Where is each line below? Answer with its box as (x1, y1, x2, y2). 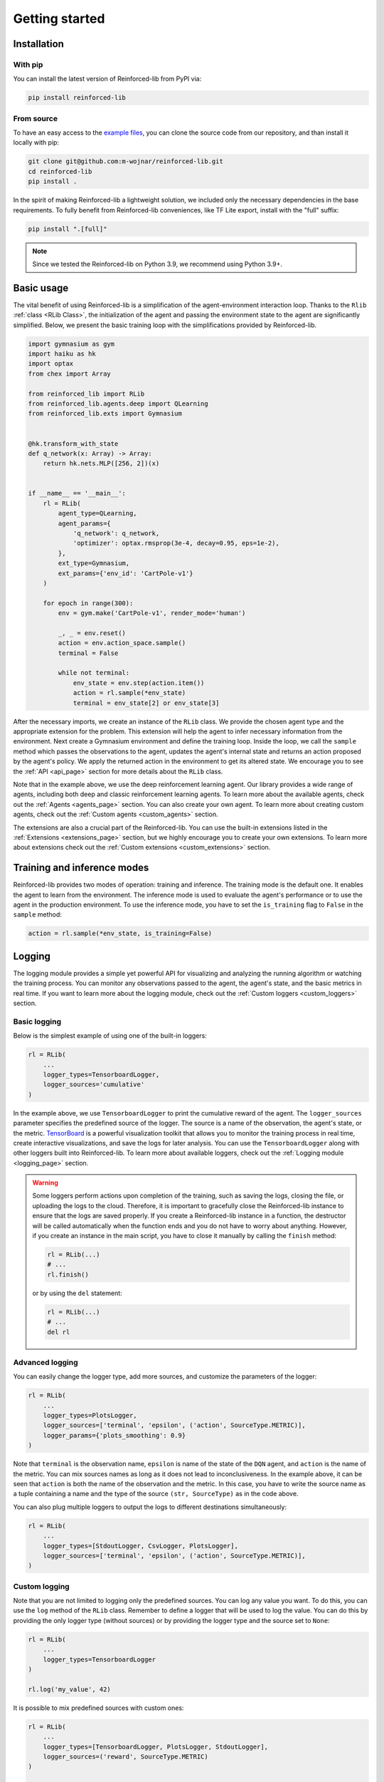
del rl (47, 1328, 70, 1336)
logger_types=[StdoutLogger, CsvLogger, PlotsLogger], (43, 1542, 238, 1550)
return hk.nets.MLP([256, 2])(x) (43, 460, 160, 468)
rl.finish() (47, 1270, 89, 1279)
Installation (13, 38, 64, 50)
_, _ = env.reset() (58, 629, 126, 637)
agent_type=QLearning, (58, 510, 138, 517)
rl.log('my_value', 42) (28, 1685, 112, 1693)
